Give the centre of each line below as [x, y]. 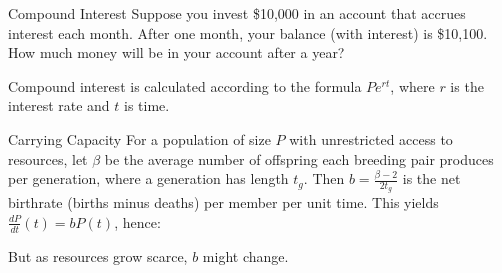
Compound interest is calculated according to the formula [185, 85]
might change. [245, 255]
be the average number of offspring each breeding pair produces [299, 158]
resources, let [48, 158]
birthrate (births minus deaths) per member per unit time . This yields [223, 202]
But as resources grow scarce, [98, 255]
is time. [147, 105]
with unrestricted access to [371, 138]
